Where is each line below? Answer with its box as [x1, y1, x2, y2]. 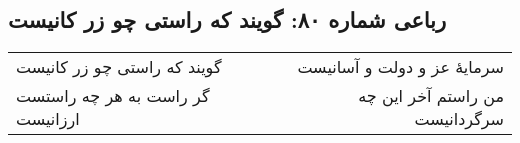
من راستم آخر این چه [358, 84, 504, 108]
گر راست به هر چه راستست [16, 84, 210, 108]
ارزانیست [16, 107, 80, 131]
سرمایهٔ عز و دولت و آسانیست [297, 55, 504, 79]
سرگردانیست [414, 107, 504, 131]
